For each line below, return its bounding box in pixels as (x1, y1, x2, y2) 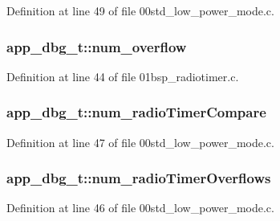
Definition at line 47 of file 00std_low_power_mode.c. (6, 133, 274, 150)
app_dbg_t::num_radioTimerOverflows (6, 168, 271, 188)
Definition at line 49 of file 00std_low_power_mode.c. (6, 2, 274, 18)
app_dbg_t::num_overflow (6, 36, 187, 56)
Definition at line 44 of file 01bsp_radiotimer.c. (6, 68, 239, 84)
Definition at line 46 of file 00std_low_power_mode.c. (6, 199, 274, 216)
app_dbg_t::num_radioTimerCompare (6, 102, 266, 122)
